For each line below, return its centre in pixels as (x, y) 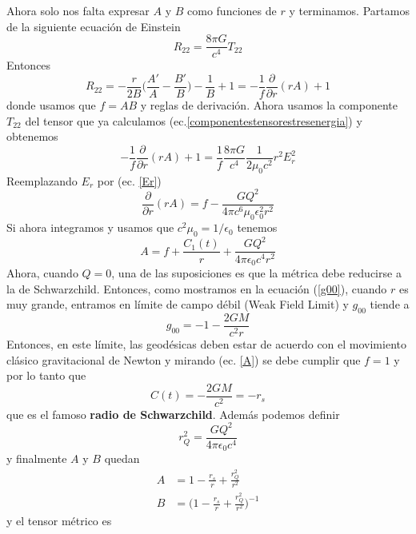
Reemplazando (42, 180)
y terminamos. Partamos (349, 10)
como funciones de (232, 10)
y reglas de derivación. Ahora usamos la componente (269, 104)
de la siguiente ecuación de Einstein (94, 26)
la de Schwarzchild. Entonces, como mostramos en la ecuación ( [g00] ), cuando (197, 288)
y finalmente (37, 458)
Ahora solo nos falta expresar (78, 10)
